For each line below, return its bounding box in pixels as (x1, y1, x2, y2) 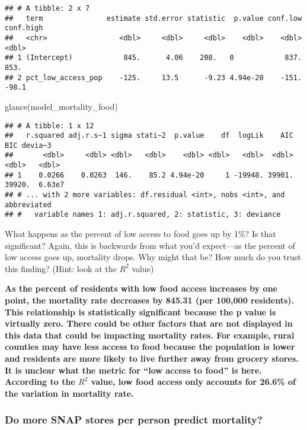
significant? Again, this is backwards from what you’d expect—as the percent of (5, 239, 295, 251)
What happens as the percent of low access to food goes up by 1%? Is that (5, 227, 276, 240)
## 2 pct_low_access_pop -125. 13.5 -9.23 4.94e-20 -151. (5, 73, 302, 82)
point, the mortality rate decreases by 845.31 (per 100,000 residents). (5, 294, 295, 306)
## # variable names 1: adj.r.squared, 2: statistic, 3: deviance (5, 210, 281, 219)
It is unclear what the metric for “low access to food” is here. (5, 363, 262, 376)
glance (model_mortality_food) (5, 100, 118, 112)
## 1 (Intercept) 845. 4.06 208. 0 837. (5, 53, 302, 62)
